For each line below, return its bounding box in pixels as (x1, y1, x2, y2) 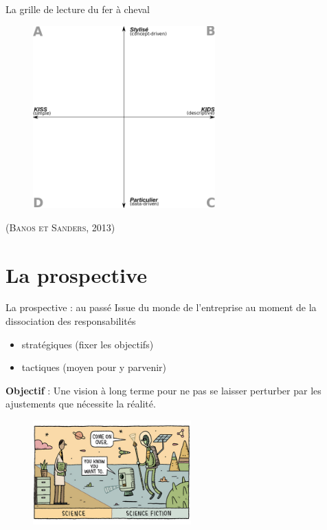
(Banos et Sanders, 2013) (5, 220, 115, 234)
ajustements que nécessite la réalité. (5, 396, 156, 411)
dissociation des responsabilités (5, 314, 136, 328)
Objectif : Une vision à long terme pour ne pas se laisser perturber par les (5, 383, 322, 397)
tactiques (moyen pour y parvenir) (21, 360, 167, 374)
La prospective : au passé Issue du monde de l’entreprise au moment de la (5, 300, 317, 315)
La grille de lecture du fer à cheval (5, 2, 150, 16)
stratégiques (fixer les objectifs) (21, 337, 154, 351)
